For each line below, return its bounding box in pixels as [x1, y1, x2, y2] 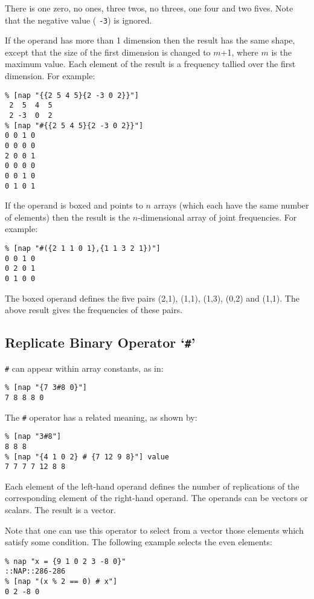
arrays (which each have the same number [153, 199, 309, 212]
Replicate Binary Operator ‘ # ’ [5, 333, 196, 352]
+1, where [220, 45, 258, 58]
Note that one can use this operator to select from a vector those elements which [5, 523, 304, 536]
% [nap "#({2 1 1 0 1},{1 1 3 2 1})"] [5, 244, 161, 253]
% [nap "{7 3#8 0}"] [5, 383, 88, 392]
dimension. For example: [5, 70, 95, 82]
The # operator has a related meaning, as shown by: [5, 410, 197, 423]
